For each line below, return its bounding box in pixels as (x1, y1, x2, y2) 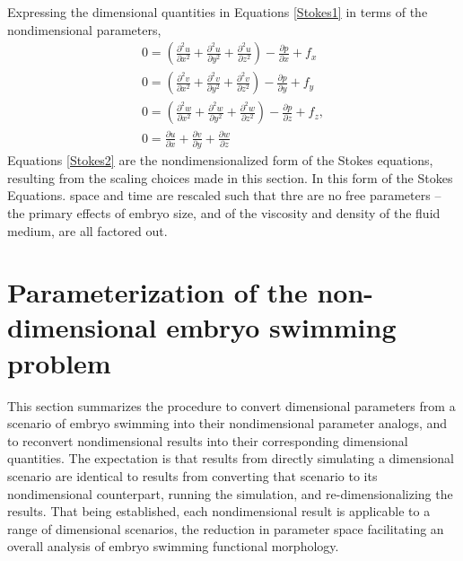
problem (7, 344, 111, 381)
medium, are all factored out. (7, 221, 168, 240)
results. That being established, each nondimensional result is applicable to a (7, 502, 431, 521)
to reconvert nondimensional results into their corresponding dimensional (7, 431, 408, 450)
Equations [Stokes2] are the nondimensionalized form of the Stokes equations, (7, 151, 433, 170)
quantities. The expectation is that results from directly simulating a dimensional (7, 449, 454, 468)
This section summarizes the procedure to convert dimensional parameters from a (7, 396, 456, 415)
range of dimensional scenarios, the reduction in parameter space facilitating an (7, 519, 444, 538)
